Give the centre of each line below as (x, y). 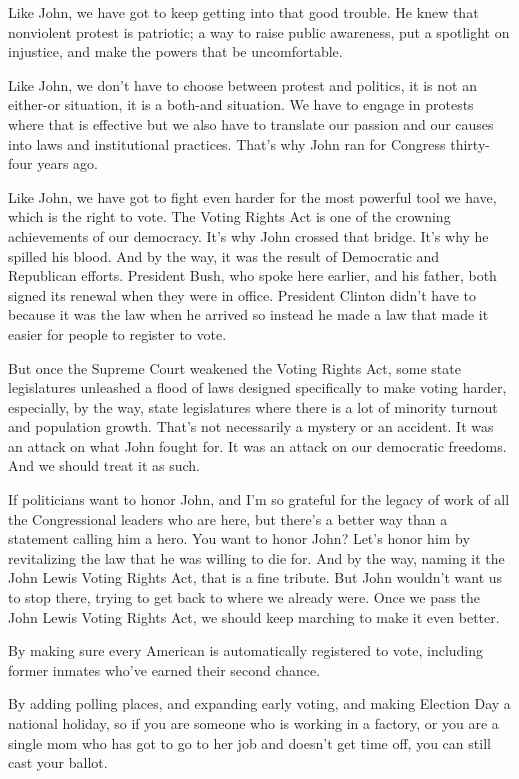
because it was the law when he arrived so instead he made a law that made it (248, 314)
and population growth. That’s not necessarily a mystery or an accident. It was (251, 426)
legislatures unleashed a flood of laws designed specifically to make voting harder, (257, 387)
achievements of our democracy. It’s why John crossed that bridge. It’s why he (248, 235)
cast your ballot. (58, 762)
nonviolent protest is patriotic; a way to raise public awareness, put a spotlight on (259, 31)
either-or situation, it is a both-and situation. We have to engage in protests (241, 104)
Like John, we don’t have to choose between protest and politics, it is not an (242, 84)
